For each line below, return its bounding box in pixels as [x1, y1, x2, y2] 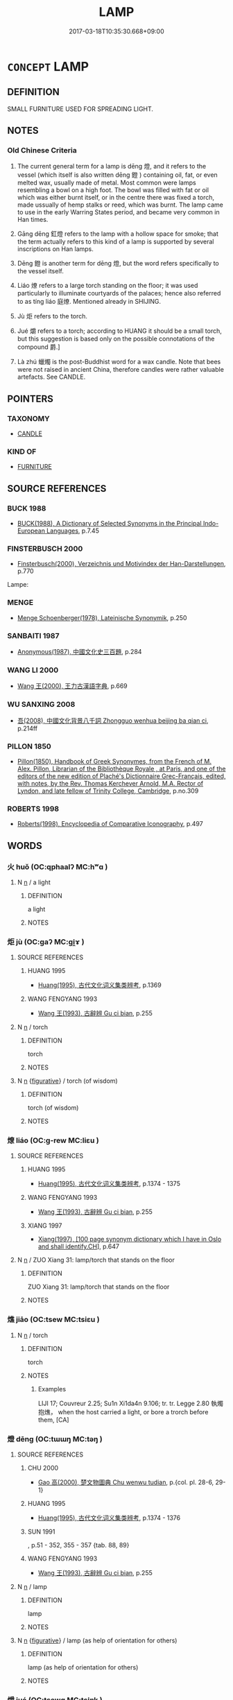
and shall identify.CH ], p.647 [37, 1242, 120, 1251]
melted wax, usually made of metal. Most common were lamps [17, 178, 196, 187]
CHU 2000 [27, 1464, 59, 1473]
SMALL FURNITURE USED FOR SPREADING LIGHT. [7, 105, 154, 113]
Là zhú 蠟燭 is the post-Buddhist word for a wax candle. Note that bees [17, 358, 221, 366]
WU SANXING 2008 [7, 700, 76, 710]
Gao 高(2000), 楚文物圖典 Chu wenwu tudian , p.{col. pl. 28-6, [37, 1478, 214, 1486]
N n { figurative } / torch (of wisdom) [17, 1076, 118, 1085]
